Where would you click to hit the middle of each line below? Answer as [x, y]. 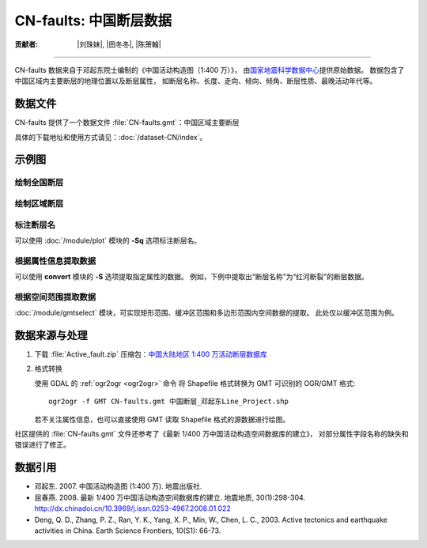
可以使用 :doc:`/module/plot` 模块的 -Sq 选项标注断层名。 [108, 240]
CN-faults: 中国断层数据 [93, 21]
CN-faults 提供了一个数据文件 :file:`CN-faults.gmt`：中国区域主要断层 [127, 123]
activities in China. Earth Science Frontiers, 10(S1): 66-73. [128, 531]
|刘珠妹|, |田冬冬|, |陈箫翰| [119, 44]
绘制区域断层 [39, 203]
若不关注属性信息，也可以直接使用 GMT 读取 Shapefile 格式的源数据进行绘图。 [162, 419]
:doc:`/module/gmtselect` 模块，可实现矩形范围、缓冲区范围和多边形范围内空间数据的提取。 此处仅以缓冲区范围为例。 [207, 313]
